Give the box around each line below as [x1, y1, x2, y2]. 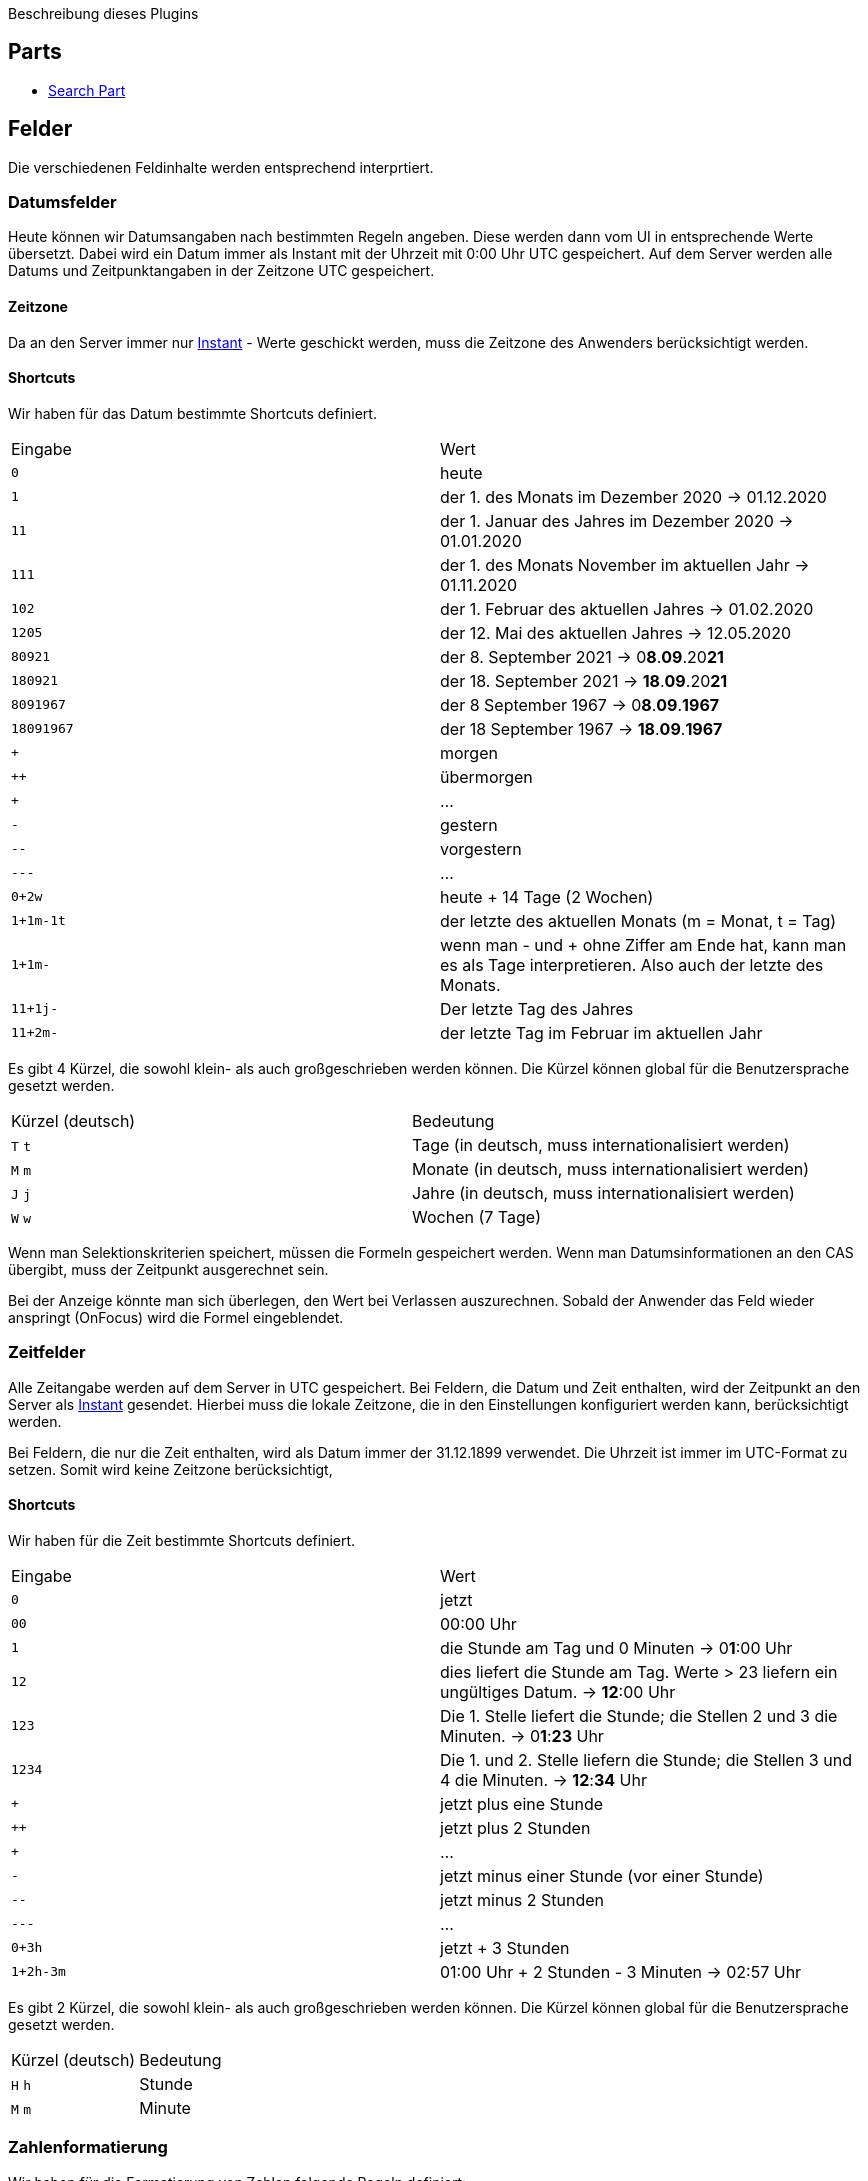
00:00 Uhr [440, 1613, 517, 1634]
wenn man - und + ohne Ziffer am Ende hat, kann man [440, 934, 847, 955]
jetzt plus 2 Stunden [440, 1817, 591, 1838]
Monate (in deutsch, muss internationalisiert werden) [412, 1158, 810, 1179]
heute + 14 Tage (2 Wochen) [440, 886, 654, 907]
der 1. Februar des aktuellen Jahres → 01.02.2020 [440, 598, 814, 619]
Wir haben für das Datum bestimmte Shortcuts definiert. [8, 404, 377, 422]
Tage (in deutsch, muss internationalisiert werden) [412, 1134, 790, 1155]
